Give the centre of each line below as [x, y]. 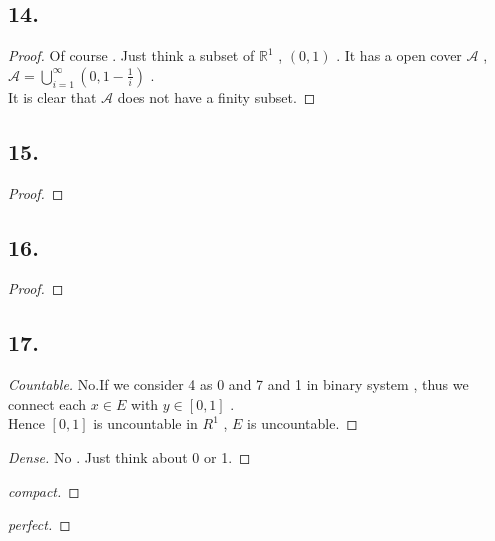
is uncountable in [145, 423]
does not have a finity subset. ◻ [216, 96]
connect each [47, 403]
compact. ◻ [44, 490]
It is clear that [52, 96]
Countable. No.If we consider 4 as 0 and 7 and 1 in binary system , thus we [238, 384]
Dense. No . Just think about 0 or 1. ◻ [129, 456]
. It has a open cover [399, 55]
